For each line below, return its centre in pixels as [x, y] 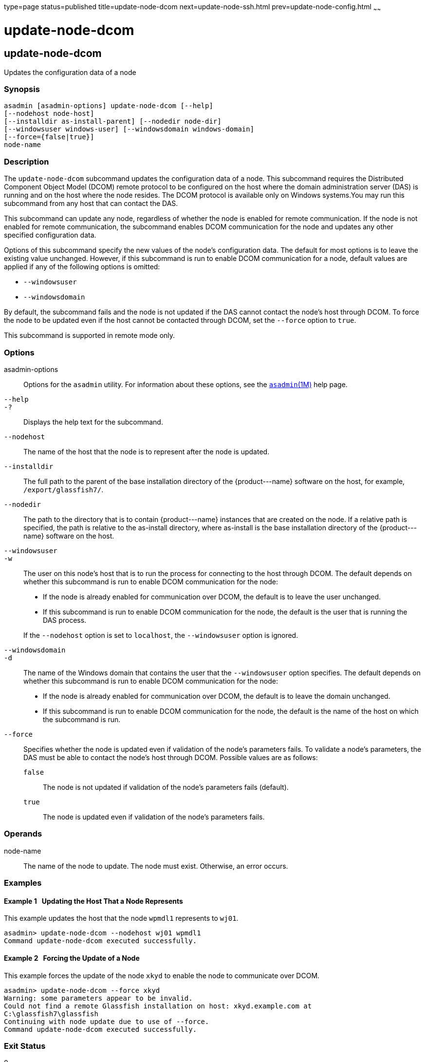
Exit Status [25, 1046]
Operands [23, 834]
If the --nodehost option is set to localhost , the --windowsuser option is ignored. [161, 635]
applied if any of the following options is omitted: [82, 267]
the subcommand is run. [82, 719]
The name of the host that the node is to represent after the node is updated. [147, 451]
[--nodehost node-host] [49, 114]
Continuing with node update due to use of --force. [107, 1021]
